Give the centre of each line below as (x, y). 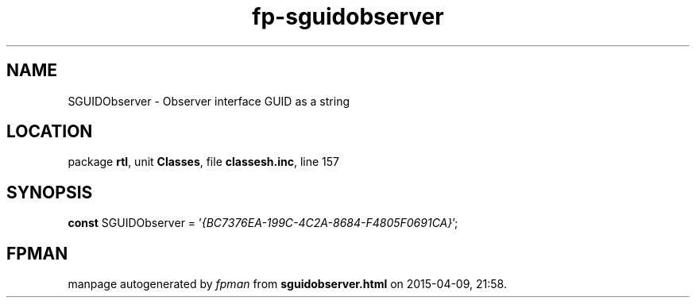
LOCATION (50, 132)
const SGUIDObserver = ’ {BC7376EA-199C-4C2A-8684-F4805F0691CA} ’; (263, 223)
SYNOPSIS (50, 192)
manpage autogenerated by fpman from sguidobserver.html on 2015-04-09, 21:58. (287, 284)
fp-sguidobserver (348, 17)
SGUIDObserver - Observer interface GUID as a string (209, 101)
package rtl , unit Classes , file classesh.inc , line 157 (203, 162)
